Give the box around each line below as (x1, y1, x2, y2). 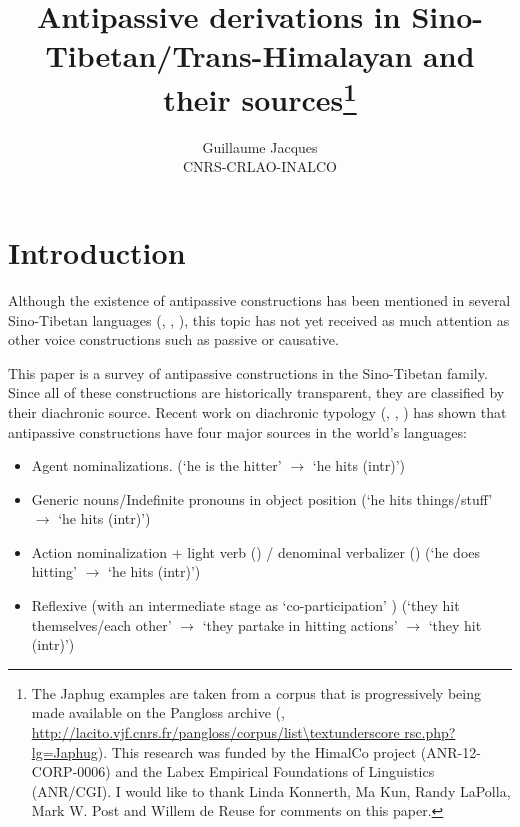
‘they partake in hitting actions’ (202, 614, 398, 635)
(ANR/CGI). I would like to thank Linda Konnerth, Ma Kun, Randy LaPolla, (31, 780, 511, 801)
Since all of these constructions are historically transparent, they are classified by (8, 382, 505, 403)
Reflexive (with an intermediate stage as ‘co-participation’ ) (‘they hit (31, 595, 460, 616)
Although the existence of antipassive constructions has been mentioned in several (8, 289, 511, 310)
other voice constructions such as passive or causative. (8, 329, 339, 350)
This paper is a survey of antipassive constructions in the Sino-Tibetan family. (8, 362, 488, 383)
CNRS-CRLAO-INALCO (183, 156, 337, 177)
